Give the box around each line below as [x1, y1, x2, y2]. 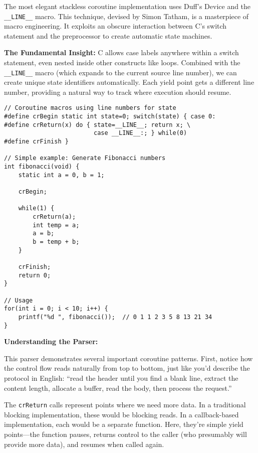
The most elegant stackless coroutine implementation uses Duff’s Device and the [4, 1, 251, 11]
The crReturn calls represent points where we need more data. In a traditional [4, 399, 246, 410]
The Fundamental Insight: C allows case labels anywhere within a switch [4, 47, 239, 58]
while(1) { [18, 205, 55, 212]
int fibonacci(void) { [4, 163, 80, 171]
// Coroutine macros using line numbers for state [4, 104, 176, 112]
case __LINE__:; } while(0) [93, 129, 187, 137]
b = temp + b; [33, 238, 80, 245]
